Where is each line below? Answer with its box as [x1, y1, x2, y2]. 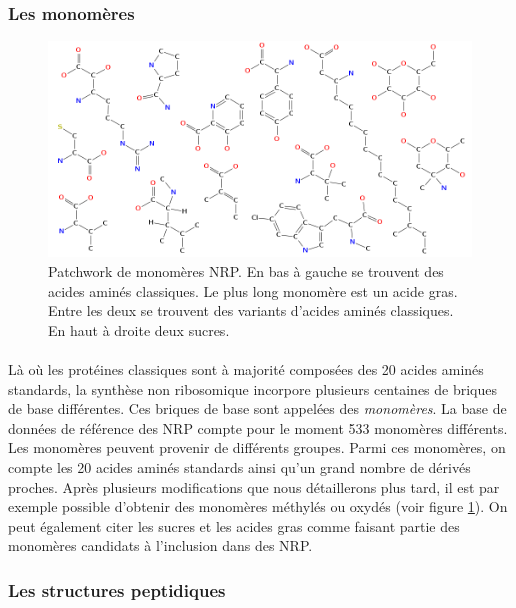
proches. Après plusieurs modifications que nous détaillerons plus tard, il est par [8, 476, 500, 497]
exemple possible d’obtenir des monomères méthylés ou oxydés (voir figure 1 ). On [8, 496, 508, 517]
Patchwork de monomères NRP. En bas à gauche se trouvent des [48, 261, 444, 282]
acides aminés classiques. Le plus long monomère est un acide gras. [48, 280, 458, 301]
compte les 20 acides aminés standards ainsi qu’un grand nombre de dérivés [8, 456, 471, 477]
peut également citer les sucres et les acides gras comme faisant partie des [8, 515, 460, 536]
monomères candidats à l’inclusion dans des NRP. [8, 535, 313, 556]
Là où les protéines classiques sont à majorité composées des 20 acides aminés [8, 359, 484, 380]
